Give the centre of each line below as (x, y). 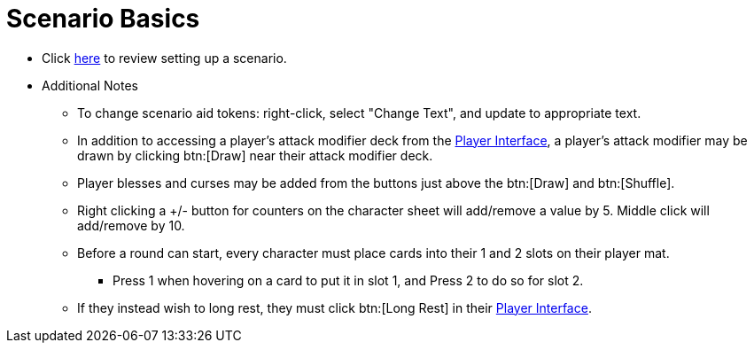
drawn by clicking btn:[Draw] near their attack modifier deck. (255, 155)
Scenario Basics (103, 19)
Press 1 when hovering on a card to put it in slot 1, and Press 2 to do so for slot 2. (348, 280)
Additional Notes (90, 85)
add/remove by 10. (131, 225)
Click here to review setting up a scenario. (164, 58)
